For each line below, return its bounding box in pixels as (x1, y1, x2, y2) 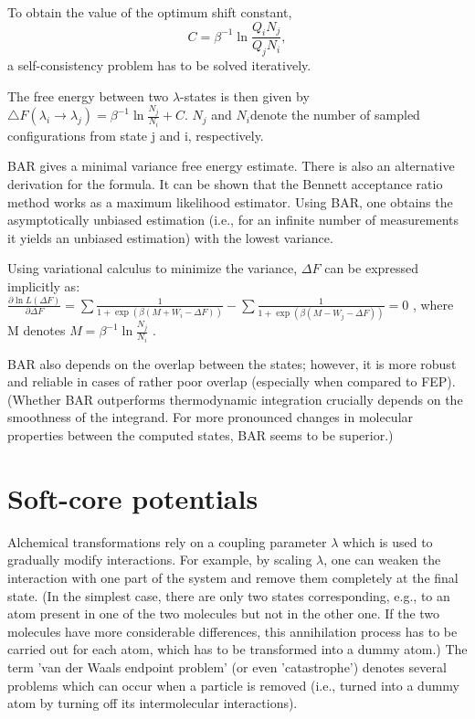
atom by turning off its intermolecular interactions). (7, 693, 298, 713)
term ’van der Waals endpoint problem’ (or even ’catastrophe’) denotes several (7, 657, 447, 676)
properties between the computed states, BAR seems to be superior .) (7, 426, 394, 445)
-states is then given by (180, 86, 310, 105)
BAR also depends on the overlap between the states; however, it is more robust (7, 354, 457, 373)
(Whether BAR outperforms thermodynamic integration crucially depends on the (7, 389, 463, 408)
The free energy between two (7, 86, 169, 105)
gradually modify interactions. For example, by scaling (7, 550, 312, 569)
